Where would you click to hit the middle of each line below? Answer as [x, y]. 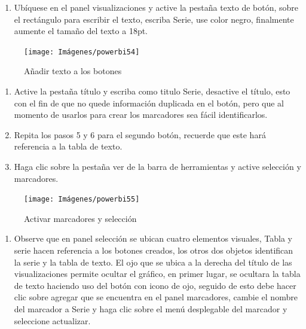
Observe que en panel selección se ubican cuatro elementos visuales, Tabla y [153, 238]
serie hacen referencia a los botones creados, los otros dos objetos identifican [154, 250]
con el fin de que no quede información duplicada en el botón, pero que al [149, 103]
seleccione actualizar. [52, 320]
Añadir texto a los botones [73, 71]
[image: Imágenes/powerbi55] [82, 199]
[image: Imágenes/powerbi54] [82, 52]
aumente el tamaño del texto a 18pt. [81, 31]
